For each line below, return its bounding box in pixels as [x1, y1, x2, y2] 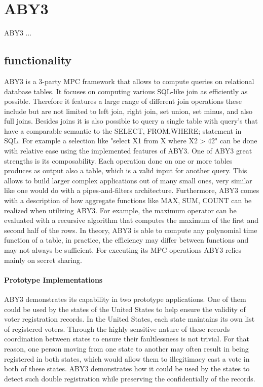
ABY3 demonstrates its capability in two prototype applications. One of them [4, 294, 246, 304]
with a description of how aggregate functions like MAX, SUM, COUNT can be [4, 195, 252, 206]
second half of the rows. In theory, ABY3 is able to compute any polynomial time [4, 224, 257, 235]
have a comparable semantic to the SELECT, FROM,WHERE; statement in [4, 125, 242, 136]
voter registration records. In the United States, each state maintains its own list [4, 314, 255, 324]
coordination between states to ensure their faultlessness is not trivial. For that [4, 333, 250, 344]
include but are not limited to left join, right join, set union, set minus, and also [4, 105, 253, 116]
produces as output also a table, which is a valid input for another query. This [4, 165, 247, 176]
